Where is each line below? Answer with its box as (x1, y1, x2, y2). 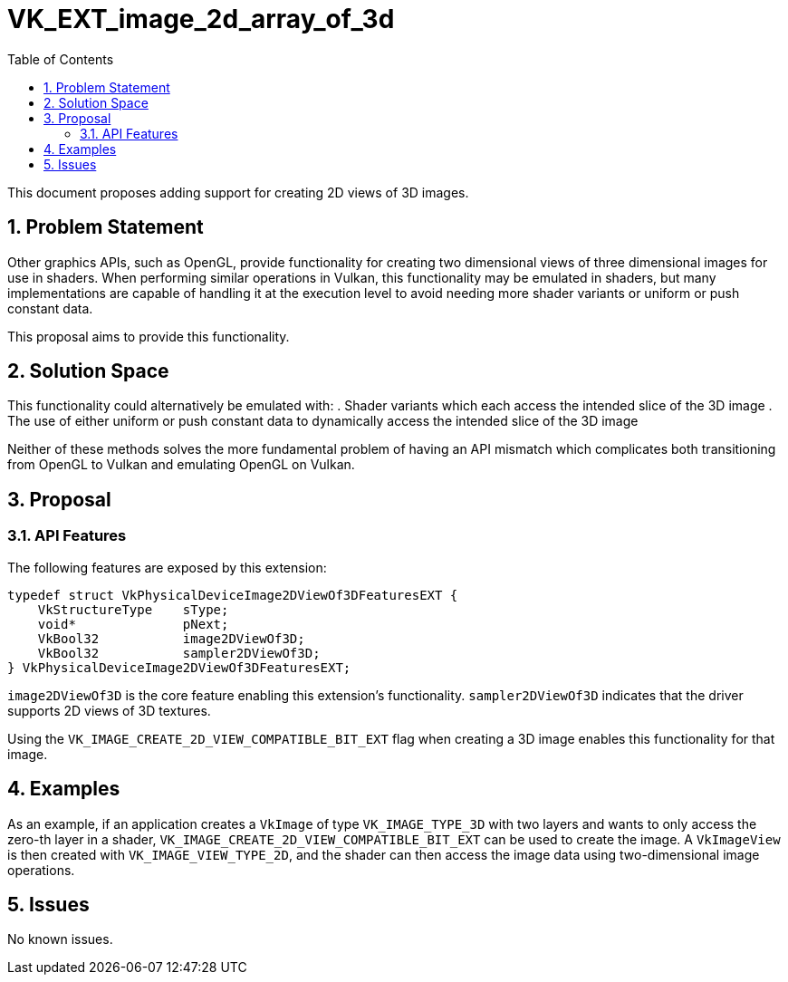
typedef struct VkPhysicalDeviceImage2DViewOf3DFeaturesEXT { (7, 587, 458, 602)
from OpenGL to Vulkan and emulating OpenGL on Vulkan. (7, 457, 355, 473)
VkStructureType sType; (37, 602, 229, 617)
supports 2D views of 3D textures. (7, 702, 211, 718)
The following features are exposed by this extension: (7, 559, 327, 575)
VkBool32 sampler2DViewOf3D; (37, 645, 321, 660)
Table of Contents (7, 51, 114, 67)
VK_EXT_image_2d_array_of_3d (7, 4, 395, 34)
